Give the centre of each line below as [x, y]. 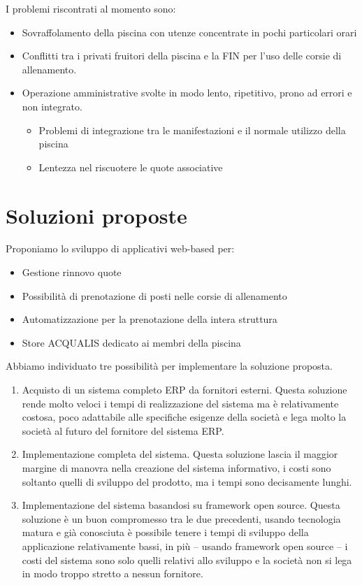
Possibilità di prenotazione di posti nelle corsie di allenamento [154, 295]
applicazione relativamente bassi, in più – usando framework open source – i [185, 546]
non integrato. [52, 106]
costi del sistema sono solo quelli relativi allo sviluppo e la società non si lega [187, 559]
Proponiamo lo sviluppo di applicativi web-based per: [120, 248]
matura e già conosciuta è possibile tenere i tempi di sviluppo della [165, 532]
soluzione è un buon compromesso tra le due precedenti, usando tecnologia [181, 518]
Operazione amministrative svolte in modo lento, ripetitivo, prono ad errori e [187, 93]
